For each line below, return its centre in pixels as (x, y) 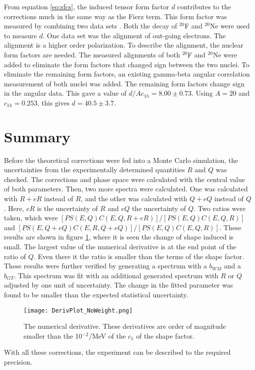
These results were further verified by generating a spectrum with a (106, 266)
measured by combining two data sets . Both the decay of (91, 26)
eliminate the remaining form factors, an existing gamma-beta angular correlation (127, 74)
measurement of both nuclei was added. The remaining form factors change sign (124, 83)
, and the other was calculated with (134, 198)
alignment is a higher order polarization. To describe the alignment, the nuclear (124, 45)
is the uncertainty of (68, 208)
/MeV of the (107, 335)
